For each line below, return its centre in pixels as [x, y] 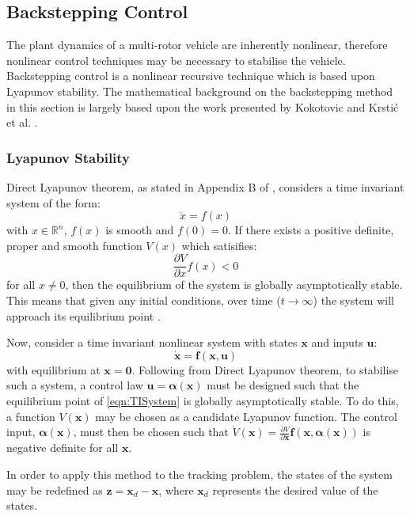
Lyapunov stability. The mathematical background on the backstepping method [200, 91]
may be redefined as [55, 489]
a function [31, 416]
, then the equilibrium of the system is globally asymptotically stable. [234, 285]
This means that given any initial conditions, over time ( [144, 300]
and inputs [337, 342]
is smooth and [140, 230]
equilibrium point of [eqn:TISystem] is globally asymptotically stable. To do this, [203, 400]
